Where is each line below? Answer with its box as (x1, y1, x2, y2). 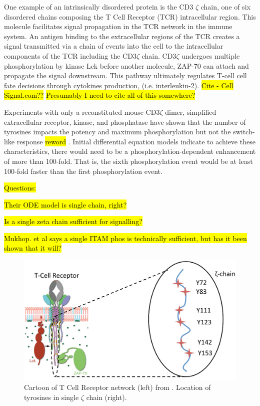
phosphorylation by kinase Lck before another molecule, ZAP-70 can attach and (4, 60, 249, 71)
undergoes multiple (181, 50, 240, 61)
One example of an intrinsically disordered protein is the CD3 (4, 2, 193, 12)
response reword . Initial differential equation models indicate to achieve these (16, 136, 255, 146)
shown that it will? (4, 243, 62, 253)
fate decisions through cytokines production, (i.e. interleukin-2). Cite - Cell (4, 80, 233, 90)
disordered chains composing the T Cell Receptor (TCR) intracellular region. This (4, 11, 256, 22)
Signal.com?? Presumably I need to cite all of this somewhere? (4, 90, 195, 100)
